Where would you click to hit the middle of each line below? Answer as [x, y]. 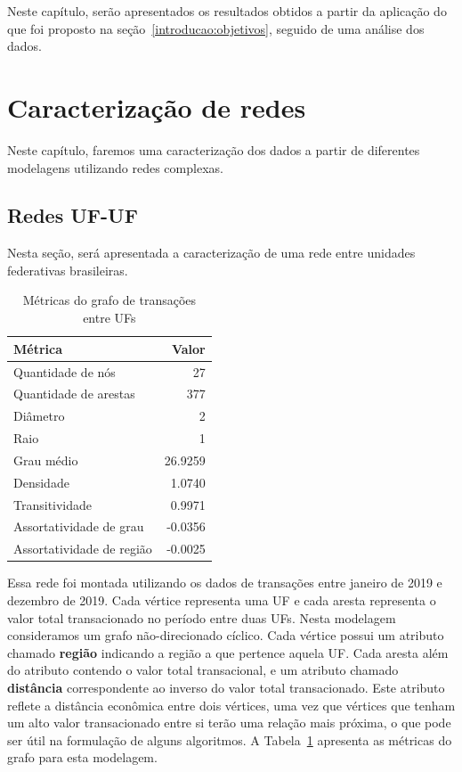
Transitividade [53, 504]
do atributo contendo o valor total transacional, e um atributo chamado [203, 670]
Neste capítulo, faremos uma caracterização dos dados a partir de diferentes [214, 149]
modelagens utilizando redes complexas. [115, 167]
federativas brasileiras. [68, 270]
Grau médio [46, 460]
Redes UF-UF [73, 215]
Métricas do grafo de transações [109, 300]
